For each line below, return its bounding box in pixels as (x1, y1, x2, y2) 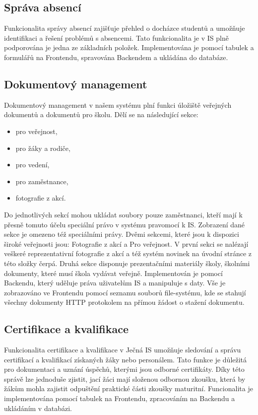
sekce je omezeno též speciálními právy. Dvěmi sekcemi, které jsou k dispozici (4, 229, 239, 239)
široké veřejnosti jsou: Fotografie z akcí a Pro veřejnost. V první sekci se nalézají (4, 238, 249, 249)
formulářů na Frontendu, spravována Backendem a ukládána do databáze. (4, 52, 228, 62)
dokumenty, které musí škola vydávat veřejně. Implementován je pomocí (4, 268, 223, 278)
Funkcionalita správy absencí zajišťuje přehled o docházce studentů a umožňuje (4, 23, 245, 33)
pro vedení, (15, 159, 50, 170)
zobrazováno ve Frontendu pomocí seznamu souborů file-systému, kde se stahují (4, 287, 246, 297)
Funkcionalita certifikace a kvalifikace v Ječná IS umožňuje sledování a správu (4, 345, 241, 355)
